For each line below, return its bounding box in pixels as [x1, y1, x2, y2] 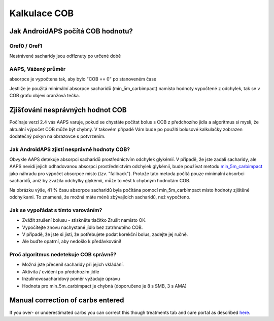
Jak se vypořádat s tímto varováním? [9, 207, 102, 214]
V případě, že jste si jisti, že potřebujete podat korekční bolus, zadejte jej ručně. [22, 231, 188, 237]
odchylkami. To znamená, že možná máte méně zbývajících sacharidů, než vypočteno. [9, 194, 191, 200]
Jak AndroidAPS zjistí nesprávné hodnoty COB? [9, 146, 130, 153]
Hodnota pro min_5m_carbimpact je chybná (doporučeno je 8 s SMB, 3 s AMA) [22, 283, 187, 289]
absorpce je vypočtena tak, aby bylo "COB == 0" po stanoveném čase [9, 76, 157, 82]
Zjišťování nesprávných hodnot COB [9, 106, 127, 114]
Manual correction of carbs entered [9, 296, 124, 305]
